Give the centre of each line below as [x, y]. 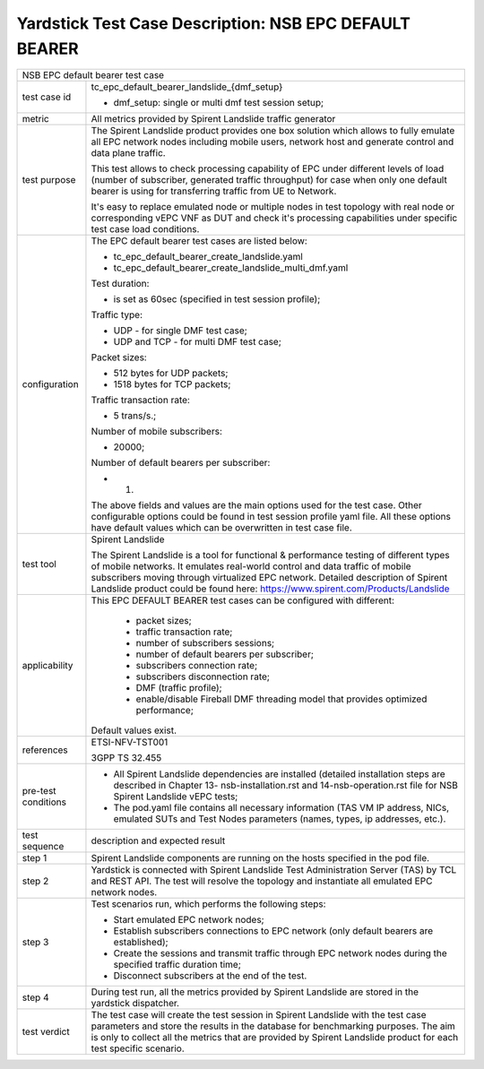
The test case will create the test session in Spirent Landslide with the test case [259, 1015]
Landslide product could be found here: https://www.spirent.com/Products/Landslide [270, 589]
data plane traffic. [128, 153]
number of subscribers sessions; [205, 643]
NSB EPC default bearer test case [93, 75]
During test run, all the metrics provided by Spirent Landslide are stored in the [255, 992]
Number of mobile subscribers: [157, 432]
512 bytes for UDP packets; [171, 374]
